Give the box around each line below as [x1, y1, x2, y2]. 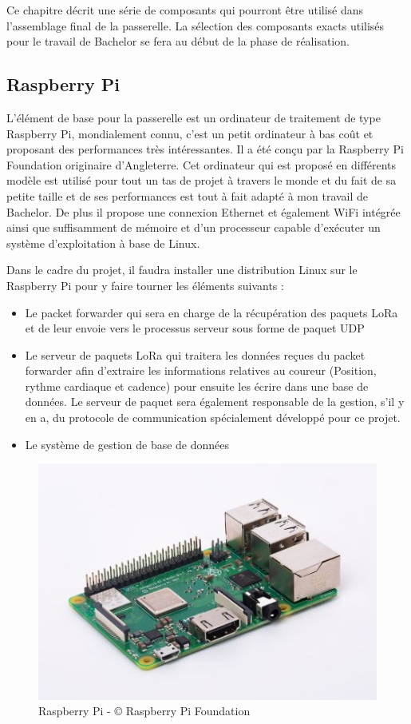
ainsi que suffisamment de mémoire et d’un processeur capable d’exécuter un [6, 219, 381, 236]
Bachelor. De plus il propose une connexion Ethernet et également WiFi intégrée [6, 203, 401, 220]
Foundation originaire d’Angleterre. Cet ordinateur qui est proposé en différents [6, 156, 397, 173]
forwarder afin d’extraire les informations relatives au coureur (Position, [25, 362, 377, 379]
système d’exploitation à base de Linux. [6, 234, 200, 251]
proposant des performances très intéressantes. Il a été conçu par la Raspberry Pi [6, 141, 404, 157]
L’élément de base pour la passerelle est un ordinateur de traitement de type [6, 109, 381, 125]
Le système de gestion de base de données [25, 436, 230, 452]
